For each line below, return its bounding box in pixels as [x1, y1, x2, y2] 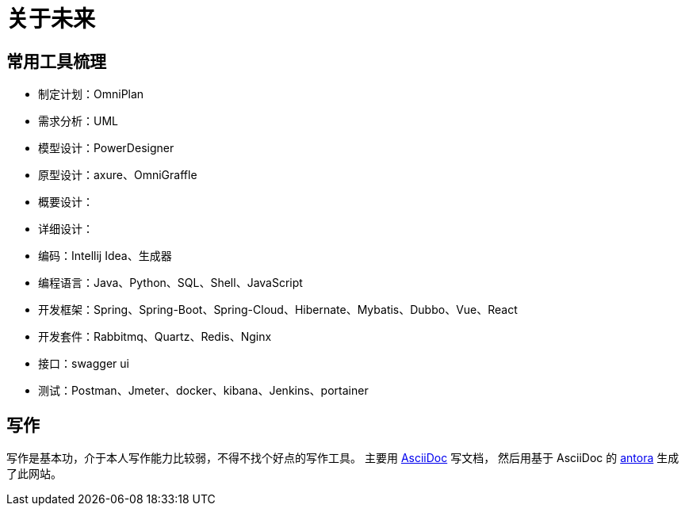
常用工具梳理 [6, 51, 106, 71]
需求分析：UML [38, 114, 118, 128]
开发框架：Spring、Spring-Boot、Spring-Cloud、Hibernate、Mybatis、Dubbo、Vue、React [38, 303, 518, 317]
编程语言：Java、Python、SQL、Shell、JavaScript [38, 276, 303, 290]
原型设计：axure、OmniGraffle [38, 168, 197, 182]
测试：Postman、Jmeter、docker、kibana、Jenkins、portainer [38, 384, 369, 398]
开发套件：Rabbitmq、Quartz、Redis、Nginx [38, 330, 272, 344]
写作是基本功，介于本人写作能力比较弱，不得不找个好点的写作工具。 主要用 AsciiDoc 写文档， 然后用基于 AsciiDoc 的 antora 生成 [6, 451, 679, 465]
